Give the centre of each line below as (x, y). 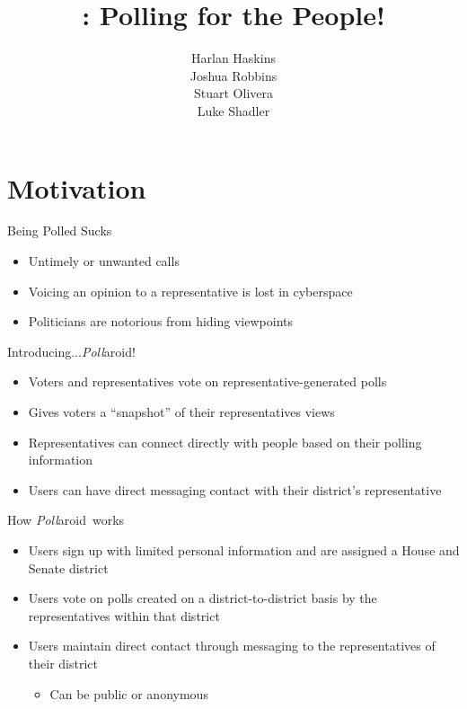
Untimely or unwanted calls (104, 261)
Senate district (68, 567)
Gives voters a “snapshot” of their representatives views (181, 412)
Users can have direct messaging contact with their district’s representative (235, 489)
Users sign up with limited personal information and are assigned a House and (244, 549)
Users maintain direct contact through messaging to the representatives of (232, 646)
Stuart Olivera (233, 93)
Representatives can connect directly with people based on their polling (225, 442)
